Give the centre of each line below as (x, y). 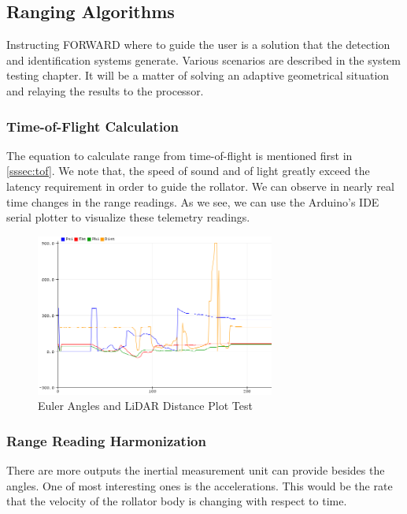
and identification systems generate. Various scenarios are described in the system (203, 60)
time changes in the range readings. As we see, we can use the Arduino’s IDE (193, 201)
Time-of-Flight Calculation (93, 126)
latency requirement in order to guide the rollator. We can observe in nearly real (200, 186)
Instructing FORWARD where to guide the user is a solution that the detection (198, 45)
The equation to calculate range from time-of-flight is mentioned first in (179, 155)
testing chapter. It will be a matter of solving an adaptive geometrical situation (198, 75)
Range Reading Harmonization (106, 440)
